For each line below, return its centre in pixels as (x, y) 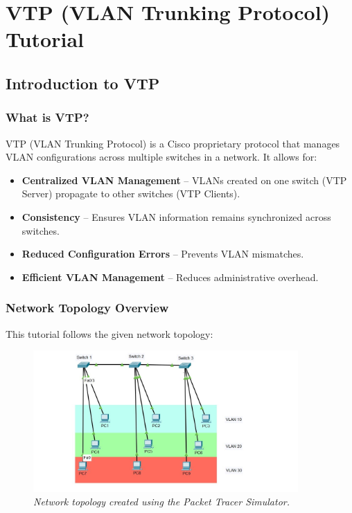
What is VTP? (47, 117)
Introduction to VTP (83, 83)
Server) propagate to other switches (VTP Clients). (131, 193)
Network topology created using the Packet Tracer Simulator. (162, 502)
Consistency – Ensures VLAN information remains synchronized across (176, 216)
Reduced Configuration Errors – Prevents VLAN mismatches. (163, 254)
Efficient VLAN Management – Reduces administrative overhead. (170, 277)
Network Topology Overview (87, 308)
